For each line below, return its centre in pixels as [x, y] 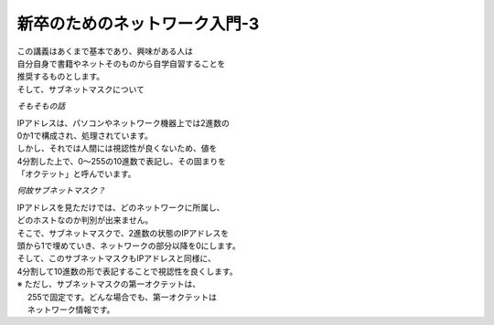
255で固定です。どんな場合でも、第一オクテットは [122, 297]
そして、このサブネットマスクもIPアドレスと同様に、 [117, 258]
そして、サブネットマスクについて [81, 89]
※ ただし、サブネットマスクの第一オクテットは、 [109, 284]
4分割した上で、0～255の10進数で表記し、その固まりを [121, 161]
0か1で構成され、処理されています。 [85, 135]
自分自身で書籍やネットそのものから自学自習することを [121, 63]
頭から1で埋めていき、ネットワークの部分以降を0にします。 [129, 246]
